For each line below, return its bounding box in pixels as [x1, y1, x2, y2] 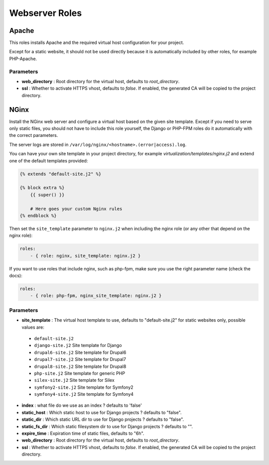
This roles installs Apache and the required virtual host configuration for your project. [9, 40, 184, 46]
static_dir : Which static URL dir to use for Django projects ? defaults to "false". [21, 416, 184, 423]
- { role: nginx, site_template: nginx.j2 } [30, 253, 141, 258]
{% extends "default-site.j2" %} [19, 171, 102, 177]
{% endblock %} [19, 213, 57, 219]
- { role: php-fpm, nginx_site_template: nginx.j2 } [30, 293, 162, 299]
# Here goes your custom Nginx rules [30, 206, 123, 212]
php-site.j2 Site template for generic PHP [34, 370, 126, 376]
